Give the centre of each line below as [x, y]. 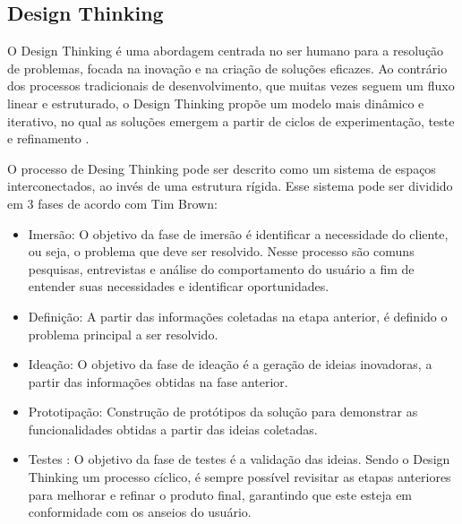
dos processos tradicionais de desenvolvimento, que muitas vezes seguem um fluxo [231, 86]
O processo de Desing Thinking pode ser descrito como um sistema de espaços [222, 168]
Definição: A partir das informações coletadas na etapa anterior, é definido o [238, 316]
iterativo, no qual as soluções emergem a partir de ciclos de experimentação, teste [231, 120]
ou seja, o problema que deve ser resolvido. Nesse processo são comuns [221, 251]
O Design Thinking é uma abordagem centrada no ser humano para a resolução [226, 51]
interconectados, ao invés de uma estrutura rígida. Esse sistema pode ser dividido [230, 186]
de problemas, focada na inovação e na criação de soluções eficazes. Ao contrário [227, 68]
